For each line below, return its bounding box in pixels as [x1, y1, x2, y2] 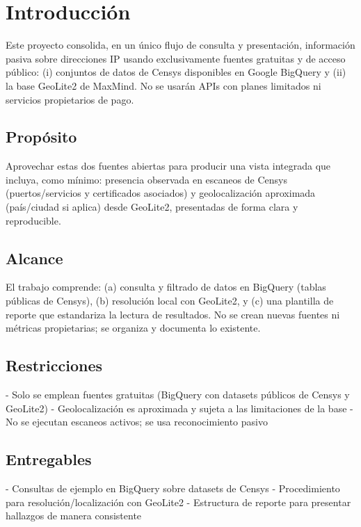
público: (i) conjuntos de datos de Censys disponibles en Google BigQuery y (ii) [6, 65, 346, 79]
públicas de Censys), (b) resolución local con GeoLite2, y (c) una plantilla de [6, 293, 334, 308]
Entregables [6, 448, 92, 470]
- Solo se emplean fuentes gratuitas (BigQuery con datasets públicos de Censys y [6, 387, 350, 402]
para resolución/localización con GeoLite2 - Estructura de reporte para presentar [6, 494, 351, 509]
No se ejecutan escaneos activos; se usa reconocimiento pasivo [6, 414, 268, 429]
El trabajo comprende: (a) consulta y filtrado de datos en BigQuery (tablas [6, 279, 326, 294]
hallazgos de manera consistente [6, 508, 142, 523]
